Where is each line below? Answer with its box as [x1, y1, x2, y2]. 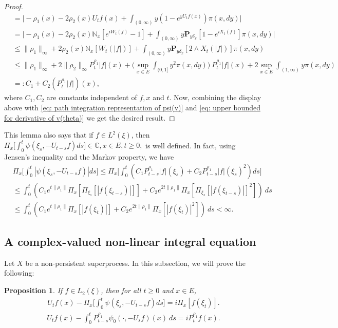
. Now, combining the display [169, 92, 261, 103]
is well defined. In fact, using [145, 140, 236, 150]
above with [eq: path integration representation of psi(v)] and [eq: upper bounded [4, 102, 260, 112]
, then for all [101, 285, 141, 296]
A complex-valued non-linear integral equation [4, 234, 256, 249]
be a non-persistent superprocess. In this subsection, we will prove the [25, 257, 246, 268]
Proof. [4, 1, 23, 11]
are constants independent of [46, 92, 137, 103]
